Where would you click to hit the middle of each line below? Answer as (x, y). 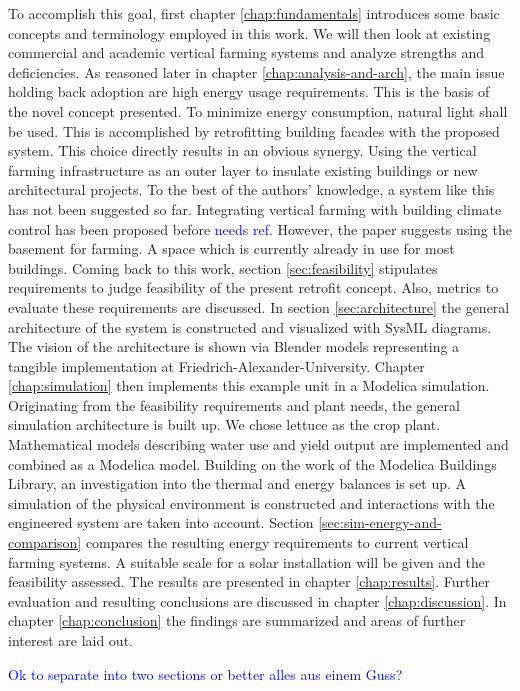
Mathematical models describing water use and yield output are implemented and (258, 444)
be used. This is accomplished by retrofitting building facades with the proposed (254, 130)
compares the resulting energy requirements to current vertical (277, 542)
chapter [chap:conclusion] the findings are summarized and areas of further (237, 620)
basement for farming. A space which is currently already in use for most (231, 248)
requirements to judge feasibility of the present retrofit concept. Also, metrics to (253, 287)
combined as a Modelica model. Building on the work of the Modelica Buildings (252, 463)
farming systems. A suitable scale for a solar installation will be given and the (247, 561)
